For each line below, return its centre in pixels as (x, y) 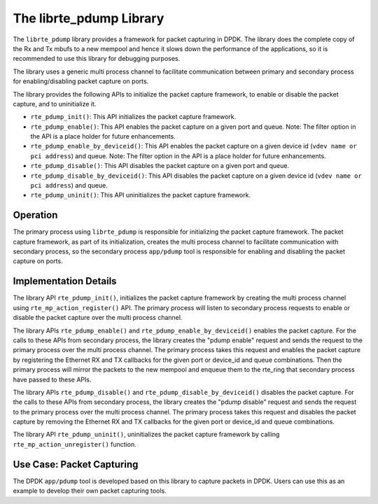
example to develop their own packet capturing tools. (90, 491)
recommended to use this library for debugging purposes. (97, 59)
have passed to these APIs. (52, 379)
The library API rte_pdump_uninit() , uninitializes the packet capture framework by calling (146, 435)
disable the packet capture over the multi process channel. (98, 318)
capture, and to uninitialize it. (55, 104)
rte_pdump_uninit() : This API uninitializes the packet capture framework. (141, 195)
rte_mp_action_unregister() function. (75, 444)
